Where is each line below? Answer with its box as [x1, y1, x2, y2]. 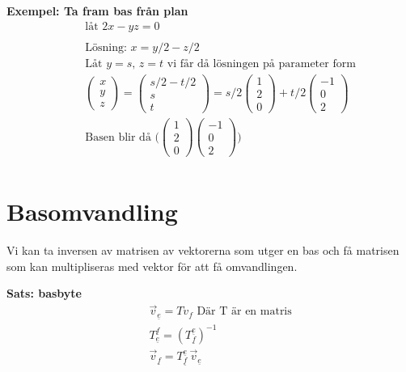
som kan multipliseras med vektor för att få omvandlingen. [6, 257, 298, 274]
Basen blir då [85, 131, 151, 143]
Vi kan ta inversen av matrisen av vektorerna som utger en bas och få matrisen [6, 242, 400, 259]
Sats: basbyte [6, 285, 82, 302]
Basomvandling [6, 195, 178, 228]
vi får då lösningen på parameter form [167, 57, 356, 70]
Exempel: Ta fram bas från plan [6, 2, 188, 19]
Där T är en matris [197, 306, 292, 318]
